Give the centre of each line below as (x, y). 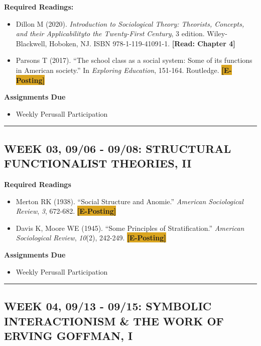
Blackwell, (31, 43)
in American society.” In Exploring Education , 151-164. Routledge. (117, 70)
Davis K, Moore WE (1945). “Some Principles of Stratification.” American (130, 228)
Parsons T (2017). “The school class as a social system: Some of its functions (134, 60)
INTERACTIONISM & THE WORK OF (114, 321)
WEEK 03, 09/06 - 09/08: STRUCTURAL (118, 148)
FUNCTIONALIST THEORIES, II (98, 163)
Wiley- (217, 33)
